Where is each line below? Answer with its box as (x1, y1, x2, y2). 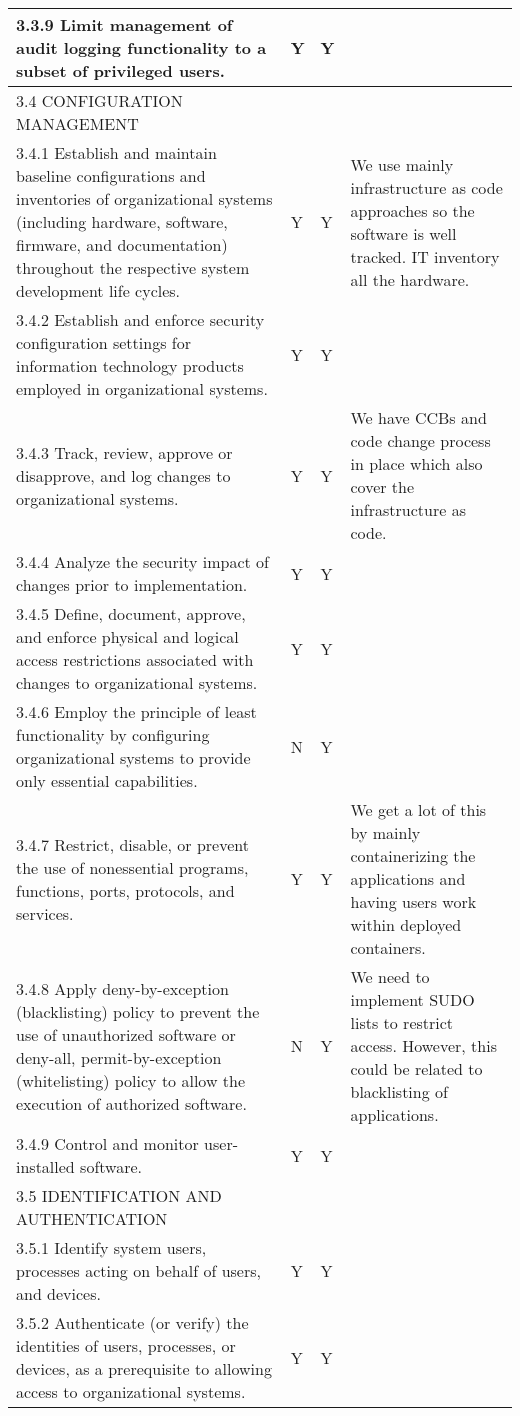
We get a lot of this (350, 798, 487, 821)
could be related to (350, 1057, 483, 1080)
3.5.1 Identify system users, (16, 1236, 207, 1259)
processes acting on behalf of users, (16, 1259, 261, 1282)
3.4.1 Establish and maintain (16, 141, 217, 164)
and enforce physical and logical (16, 625, 239, 648)
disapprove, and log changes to (16, 463, 231, 487)
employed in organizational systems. (16, 377, 268, 400)
